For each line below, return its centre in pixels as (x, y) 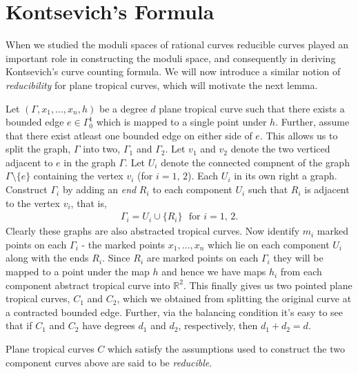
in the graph (90, 162)
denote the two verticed (280, 149)
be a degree (123, 108)
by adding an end (99, 189)
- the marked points (123, 244)
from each (301, 272)
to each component (192, 189)
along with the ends (47, 258)
